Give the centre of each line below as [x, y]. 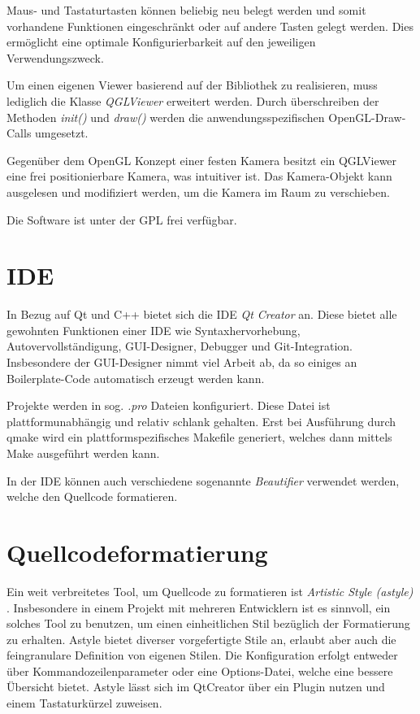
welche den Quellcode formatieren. [92, 496]
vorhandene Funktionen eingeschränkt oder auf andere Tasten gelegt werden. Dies [210, 26]
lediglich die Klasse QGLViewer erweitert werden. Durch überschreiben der [193, 100]
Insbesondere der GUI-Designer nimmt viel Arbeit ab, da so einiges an [182, 362]
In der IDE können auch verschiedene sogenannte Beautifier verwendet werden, [203, 480]
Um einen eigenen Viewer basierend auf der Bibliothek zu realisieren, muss [192, 85]
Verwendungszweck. [55, 57]
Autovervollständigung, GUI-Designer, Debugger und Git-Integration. [180, 346]
